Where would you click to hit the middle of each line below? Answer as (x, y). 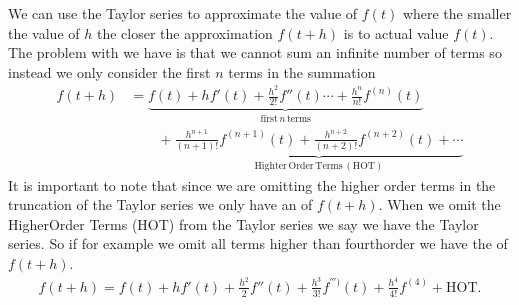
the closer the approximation (184, 32)
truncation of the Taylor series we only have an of (160, 204)
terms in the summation (302, 71)
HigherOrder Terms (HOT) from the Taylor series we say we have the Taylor (243, 223)
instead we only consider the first (109, 71)
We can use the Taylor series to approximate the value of (183, 13)
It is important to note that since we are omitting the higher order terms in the (252, 184)
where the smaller (457, 13)
